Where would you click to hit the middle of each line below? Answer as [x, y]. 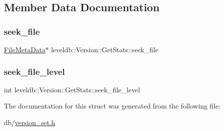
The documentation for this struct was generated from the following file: [112, 106]
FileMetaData [25, 49]
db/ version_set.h [30, 122]
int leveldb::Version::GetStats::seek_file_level [72, 89]
